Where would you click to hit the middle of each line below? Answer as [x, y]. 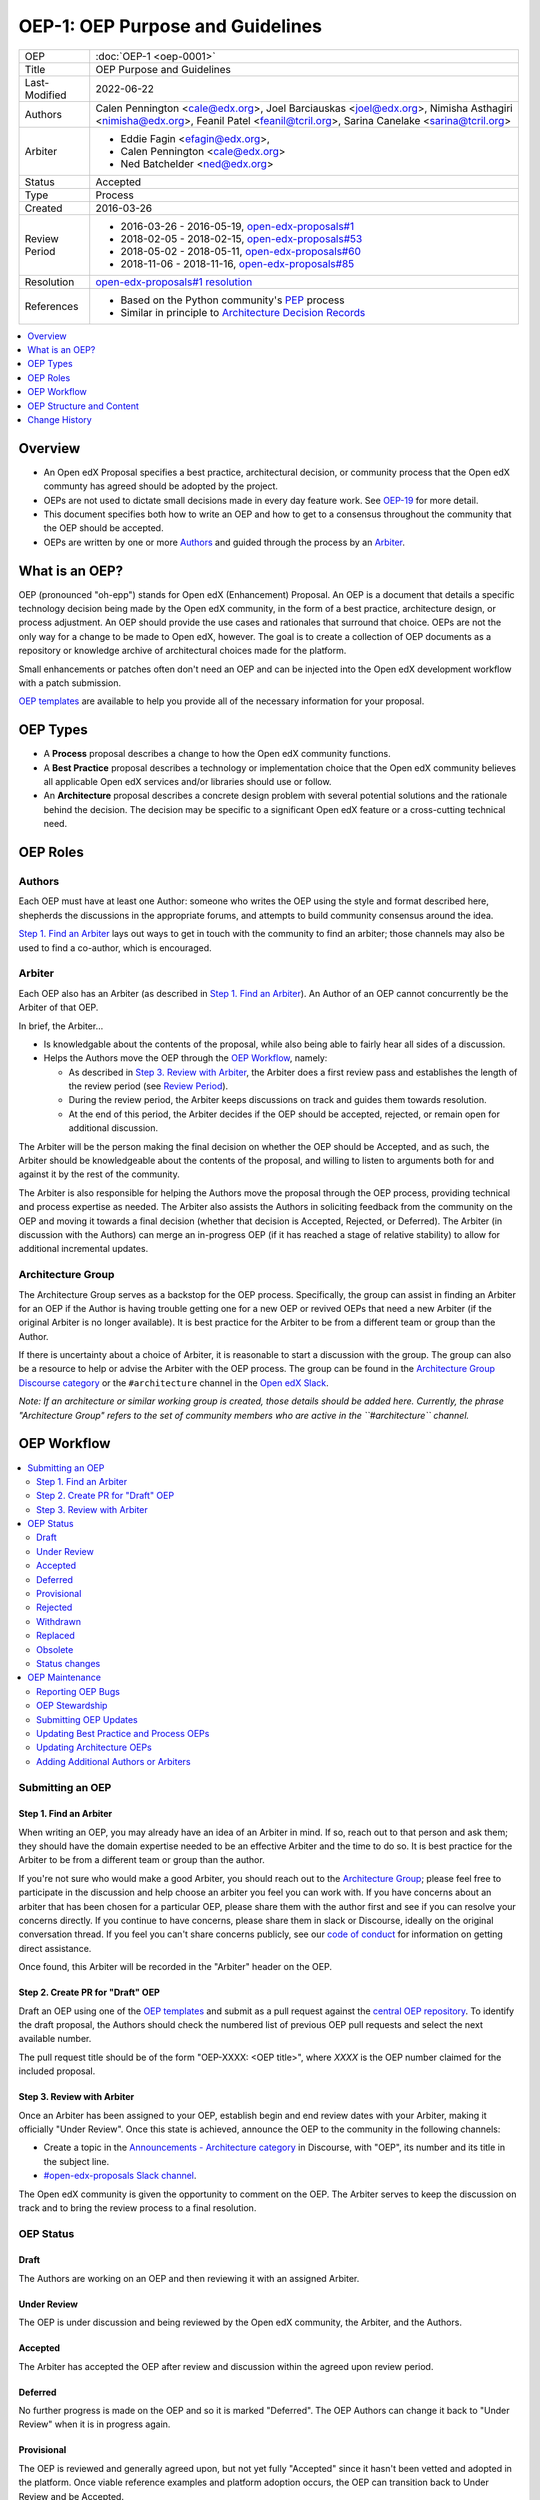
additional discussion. [113, 1128]
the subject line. [76, 2161]
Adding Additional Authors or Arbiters [113, 1761]
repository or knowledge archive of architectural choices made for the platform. [182, 651]
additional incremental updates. [83, 1249]
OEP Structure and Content [83, 406]
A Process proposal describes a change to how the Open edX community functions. [217, 754]
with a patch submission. [70, 683]
